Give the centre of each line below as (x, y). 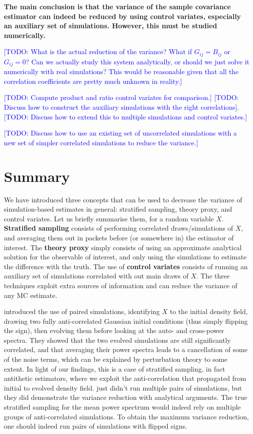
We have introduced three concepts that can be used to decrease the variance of (123, 199)
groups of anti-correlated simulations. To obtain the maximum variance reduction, (126, 416)
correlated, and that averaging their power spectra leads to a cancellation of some (126, 349)
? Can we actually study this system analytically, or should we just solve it (137, 61)
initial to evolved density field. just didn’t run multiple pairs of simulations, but (123, 387)
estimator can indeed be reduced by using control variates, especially (123, 16)
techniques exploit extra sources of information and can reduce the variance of (121, 285)
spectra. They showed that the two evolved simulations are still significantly (117, 340)
